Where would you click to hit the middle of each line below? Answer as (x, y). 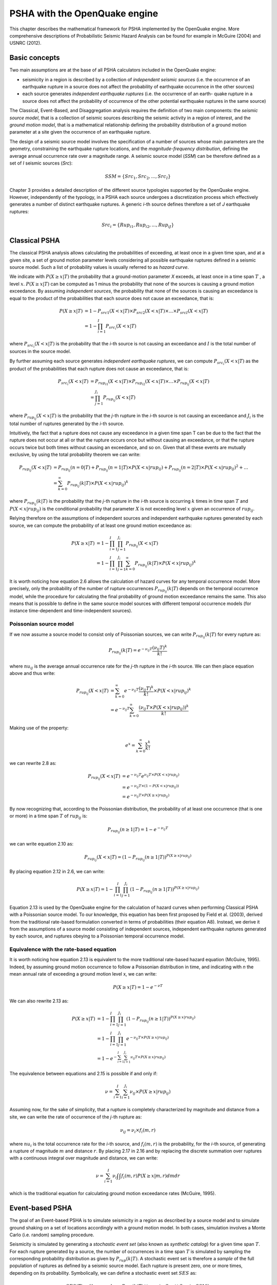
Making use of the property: (39, 728)
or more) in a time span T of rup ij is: (48, 816)
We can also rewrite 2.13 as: (39, 1001)
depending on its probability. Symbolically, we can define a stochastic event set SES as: (103, 1273)
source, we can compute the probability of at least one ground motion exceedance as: (101, 525)
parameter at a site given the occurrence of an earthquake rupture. (80, 132)
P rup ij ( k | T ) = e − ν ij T (130, 651)
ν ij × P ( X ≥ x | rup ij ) (150, 1092)
